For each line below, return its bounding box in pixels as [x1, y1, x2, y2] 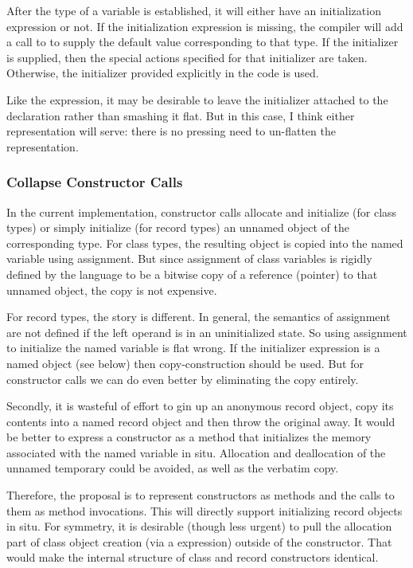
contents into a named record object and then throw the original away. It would [6, 413, 395, 429]
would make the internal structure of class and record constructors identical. [6, 549, 379, 566]
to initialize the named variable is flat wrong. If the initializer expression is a [6, 339, 380, 356]
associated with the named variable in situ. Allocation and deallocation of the [6, 444, 386, 460]
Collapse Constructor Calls [6, 172, 183, 192]
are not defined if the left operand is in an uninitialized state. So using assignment [6, 323, 407, 340]
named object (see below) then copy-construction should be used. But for [6, 355, 364, 371]
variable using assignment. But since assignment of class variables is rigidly [6, 250, 372, 267]
